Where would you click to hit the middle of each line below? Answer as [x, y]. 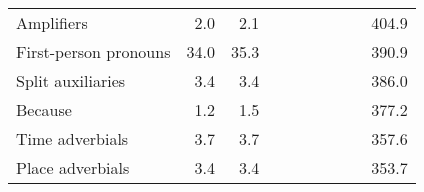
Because [44, 109]
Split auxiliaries [71, 80]
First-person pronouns [93, 51]
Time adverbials [72, 138]
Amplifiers [52, 22]
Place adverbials [73, 167]
